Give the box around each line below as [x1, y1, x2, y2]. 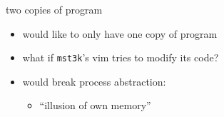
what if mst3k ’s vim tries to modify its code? [22, 50, 219, 65]
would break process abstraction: [22, 73, 166, 88]
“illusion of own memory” [39, 98, 151, 113]
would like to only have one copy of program [22, 26, 218, 41]
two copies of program [6, 2, 103, 16]
